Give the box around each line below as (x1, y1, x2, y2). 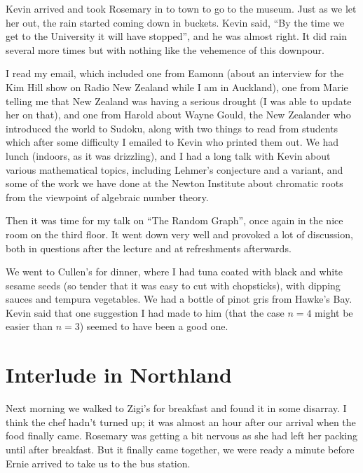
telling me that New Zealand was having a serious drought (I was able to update (6, 93, 352, 108)
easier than (6, 319, 53, 334)
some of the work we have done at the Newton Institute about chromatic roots (6, 176, 343, 191)
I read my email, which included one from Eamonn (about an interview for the (6, 66, 344, 81)
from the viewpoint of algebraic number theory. (6, 189, 209, 204)
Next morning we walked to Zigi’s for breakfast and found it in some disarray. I (6, 401, 347, 416)
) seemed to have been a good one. (79, 319, 228, 334)
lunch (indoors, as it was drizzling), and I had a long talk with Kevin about (6, 148, 331, 163)
